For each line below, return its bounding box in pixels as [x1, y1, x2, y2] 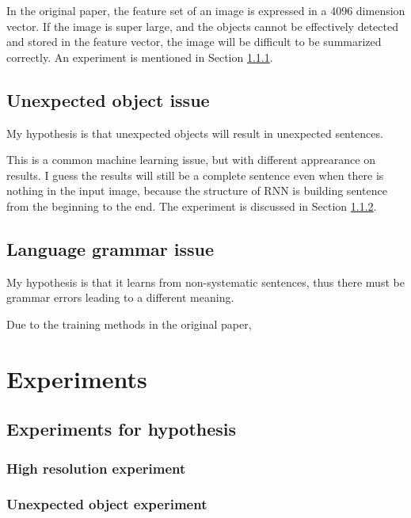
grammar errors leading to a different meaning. [6, 289, 234, 306]
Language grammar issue [6, 236, 215, 261]
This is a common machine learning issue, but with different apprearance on [6, 151, 375, 168]
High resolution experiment [6, 458, 186, 478]
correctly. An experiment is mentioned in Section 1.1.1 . [6, 48, 273, 65]
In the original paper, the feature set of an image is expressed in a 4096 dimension [6, 2, 405, 18]
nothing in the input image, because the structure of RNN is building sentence [6, 182, 387, 199]
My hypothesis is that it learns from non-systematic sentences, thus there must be [6, 273, 405, 290]
